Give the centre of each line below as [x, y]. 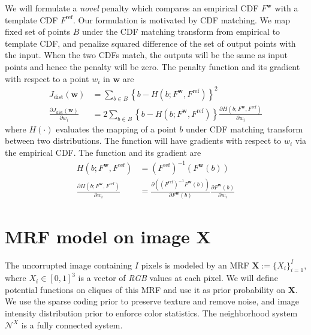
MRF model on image [97, 236]
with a [286, 8]
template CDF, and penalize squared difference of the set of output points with [150, 43]
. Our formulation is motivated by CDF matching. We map [182, 19]
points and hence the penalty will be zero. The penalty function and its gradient [153, 66]
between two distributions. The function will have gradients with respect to [143, 141]
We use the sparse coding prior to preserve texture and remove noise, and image [152, 301]
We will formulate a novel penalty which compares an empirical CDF [132, 8]
